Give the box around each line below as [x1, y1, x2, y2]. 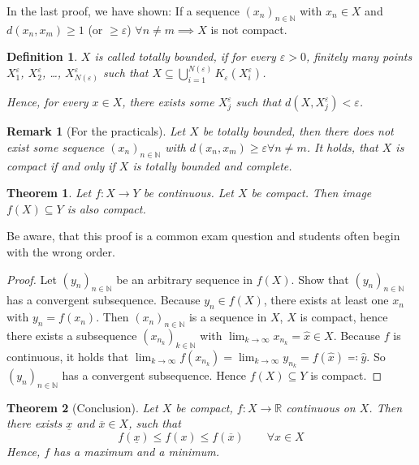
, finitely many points [305, 48, 413, 65]
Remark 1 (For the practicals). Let [6, 123, 186, 140]
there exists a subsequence [6, 326, 137, 343]
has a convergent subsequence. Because [6, 291, 201, 308]
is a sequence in [188, 308, 267, 325]
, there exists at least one [263, 291, 389, 308]
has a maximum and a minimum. [54, 442, 220, 459]
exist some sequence [6, 138, 105, 155]
